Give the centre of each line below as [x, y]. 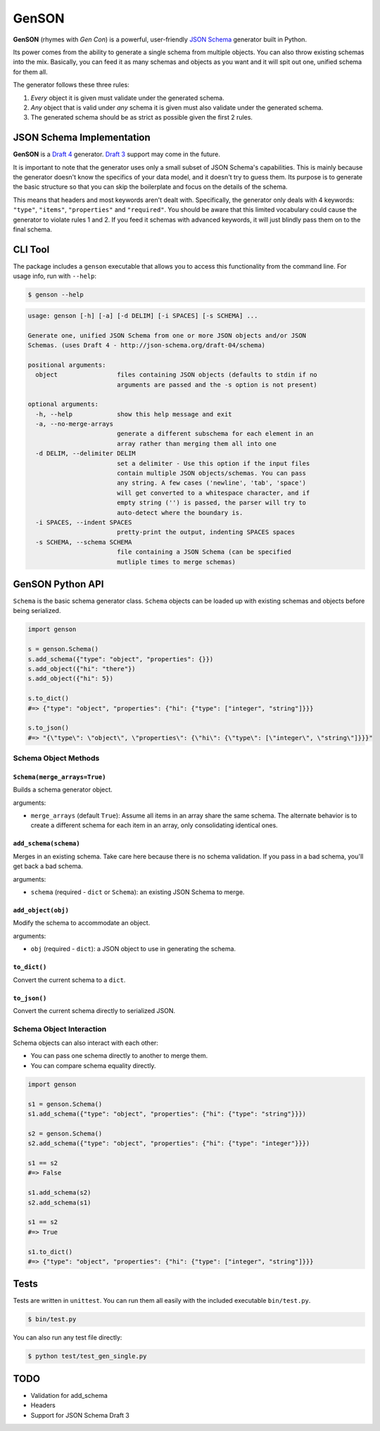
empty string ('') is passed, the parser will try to [211, 503]
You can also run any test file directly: [68, 1337]
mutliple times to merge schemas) [176, 562]
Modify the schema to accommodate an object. [82, 923]
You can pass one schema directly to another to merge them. [119, 1056]
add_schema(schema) [46, 844]
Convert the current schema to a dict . [69, 980]
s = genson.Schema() [63, 649]
